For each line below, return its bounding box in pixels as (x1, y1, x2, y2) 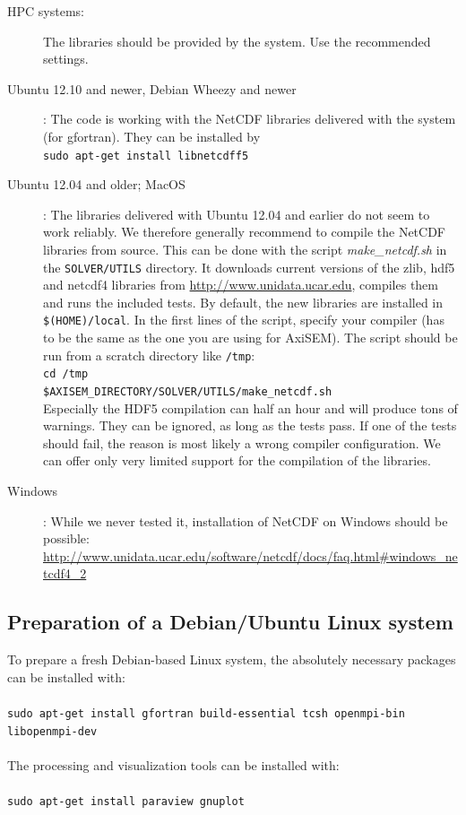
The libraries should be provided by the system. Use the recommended (43, 31, 431, 50)
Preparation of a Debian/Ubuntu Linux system (7, 608, 453, 636)
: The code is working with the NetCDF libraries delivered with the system (43, 109, 456, 128)
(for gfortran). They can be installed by (43, 126, 261, 145)
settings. (43, 49, 89, 68)
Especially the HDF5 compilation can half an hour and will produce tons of (43, 398, 458, 417)
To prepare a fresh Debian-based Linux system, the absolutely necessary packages (7, 650, 456, 669)
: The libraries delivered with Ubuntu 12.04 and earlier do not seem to (43, 204, 430, 223)
